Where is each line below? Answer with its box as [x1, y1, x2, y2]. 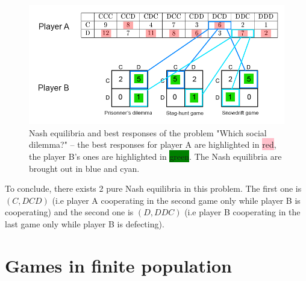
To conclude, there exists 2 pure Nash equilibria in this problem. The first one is [5, 182, 302, 195]
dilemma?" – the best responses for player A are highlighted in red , [29, 138, 276, 151]
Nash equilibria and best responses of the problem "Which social [29, 126, 267, 139]
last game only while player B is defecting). [5, 217, 164, 230]
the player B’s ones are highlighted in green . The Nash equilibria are [29, 150, 282, 162]
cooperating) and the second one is [5, 206, 134, 218]
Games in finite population [5, 253, 232, 277]
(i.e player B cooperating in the [184, 206, 301, 218]
